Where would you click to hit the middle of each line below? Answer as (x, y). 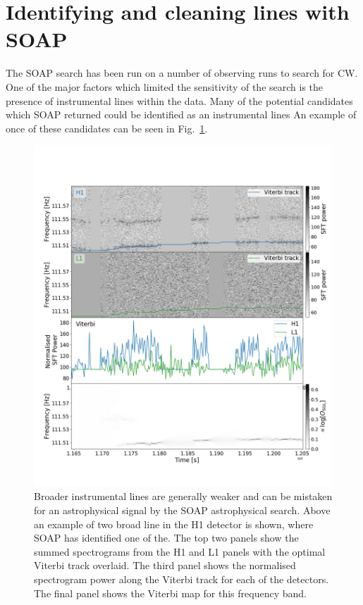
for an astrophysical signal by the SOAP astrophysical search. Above (182, 510)
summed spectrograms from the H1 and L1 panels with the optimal (180, 551)
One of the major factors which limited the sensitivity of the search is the (165, 86)
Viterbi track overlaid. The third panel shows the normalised (165, 565)
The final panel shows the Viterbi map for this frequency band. (170, 593)
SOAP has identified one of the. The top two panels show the (166, 538)
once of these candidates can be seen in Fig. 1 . (107, 128)
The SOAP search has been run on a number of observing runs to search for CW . (182, 73)
